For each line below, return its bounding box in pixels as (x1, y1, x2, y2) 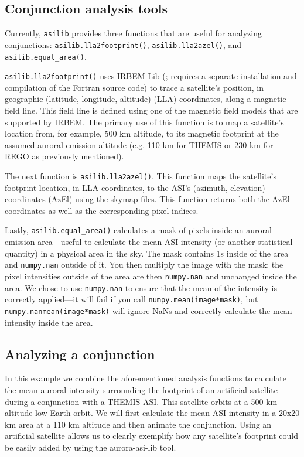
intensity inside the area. (5, 316, 93, 328)
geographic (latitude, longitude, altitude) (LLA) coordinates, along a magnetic (5, 93, 286, 105)
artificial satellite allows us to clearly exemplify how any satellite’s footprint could (5, 429, 299, 442)
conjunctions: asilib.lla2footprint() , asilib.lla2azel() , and (5, 38, 242, 50)
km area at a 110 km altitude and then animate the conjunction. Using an (5, 418, 272, 430)
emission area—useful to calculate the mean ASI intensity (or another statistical (5, 236, 293, 248)
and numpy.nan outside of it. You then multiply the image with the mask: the (5, 258, 283, 271)
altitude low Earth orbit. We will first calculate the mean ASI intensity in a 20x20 (5, 407, 300, 419)
